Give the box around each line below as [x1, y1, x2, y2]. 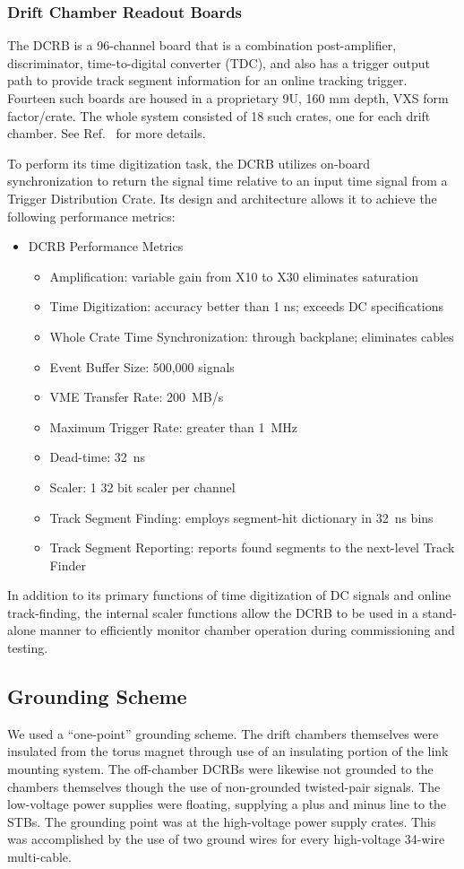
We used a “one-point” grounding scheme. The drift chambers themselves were [7, 724, 439, 743]
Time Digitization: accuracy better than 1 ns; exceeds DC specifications [49, 297, 443, 316]
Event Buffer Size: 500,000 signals [49, 357, 235, 376]
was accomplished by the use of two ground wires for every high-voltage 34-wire [7, 830, 445, 848]
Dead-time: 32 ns [49, 448, 146, 466]
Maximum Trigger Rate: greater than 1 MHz [49, 417, 298, 436]
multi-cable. [7, 847, 72, 866]
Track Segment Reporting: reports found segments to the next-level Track [49, 538, 455, 557]
